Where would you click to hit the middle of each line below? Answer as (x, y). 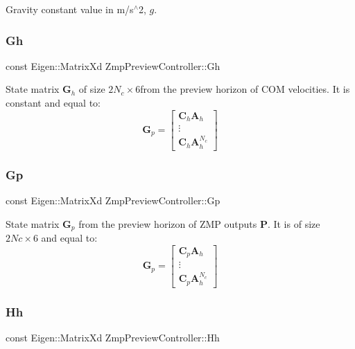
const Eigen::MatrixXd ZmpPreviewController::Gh (113, 65)
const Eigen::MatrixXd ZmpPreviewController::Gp (113, 200)
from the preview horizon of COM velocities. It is (245, 89)
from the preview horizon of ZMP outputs (168, 223)
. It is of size (294, 223)
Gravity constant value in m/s (70, 9)
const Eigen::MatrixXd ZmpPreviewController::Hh (113, 338)
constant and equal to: (53, 102)
